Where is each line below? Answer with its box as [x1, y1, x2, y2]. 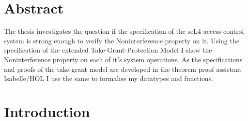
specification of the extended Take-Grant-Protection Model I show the [4, 45, 212, 55]
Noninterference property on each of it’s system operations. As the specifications [4, 54, 243, 64]
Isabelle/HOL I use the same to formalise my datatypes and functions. [4, 73, 213, 83]
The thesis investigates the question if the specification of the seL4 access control [4, 26, 244, 36]
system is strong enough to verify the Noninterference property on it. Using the [4, 35, 239, 45]
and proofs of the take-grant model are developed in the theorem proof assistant [4, 64, 242, 74]
